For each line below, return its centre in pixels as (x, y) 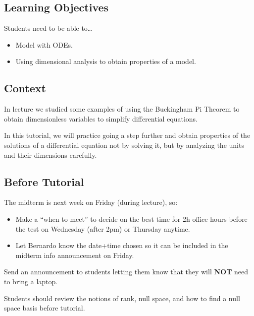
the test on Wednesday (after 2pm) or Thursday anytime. (103, 228)
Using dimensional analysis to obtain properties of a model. (106, 61)
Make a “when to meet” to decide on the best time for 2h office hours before (131, 219)
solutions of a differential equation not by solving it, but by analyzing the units (124, 145)
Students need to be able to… (48, 28)
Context (25, 88)
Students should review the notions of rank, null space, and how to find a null (122, 298)
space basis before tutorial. (45, 308)
